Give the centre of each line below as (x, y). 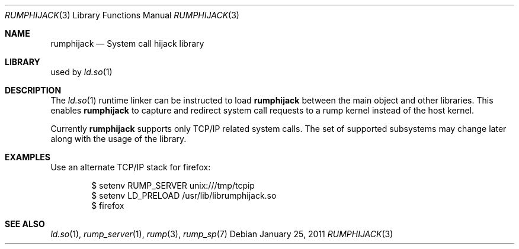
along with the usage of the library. (118, 139)
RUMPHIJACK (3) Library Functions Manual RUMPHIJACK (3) (122, 15)
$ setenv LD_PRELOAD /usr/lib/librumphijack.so (184, 195)
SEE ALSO (25, 224)
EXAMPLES (28, 157)
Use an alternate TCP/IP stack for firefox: (131, 167)
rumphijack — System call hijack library (127, 43)
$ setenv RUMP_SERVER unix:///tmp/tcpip (173, 185)
